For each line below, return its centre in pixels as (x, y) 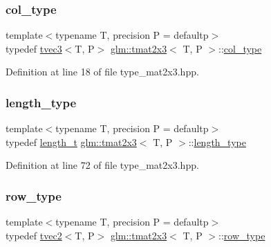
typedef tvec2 (34, 235)
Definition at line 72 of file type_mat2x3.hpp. (102, 165)
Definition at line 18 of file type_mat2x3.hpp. (102, 72)
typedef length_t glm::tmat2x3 (71, 141)
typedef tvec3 (34, 48)
